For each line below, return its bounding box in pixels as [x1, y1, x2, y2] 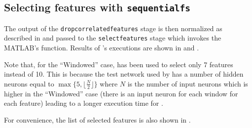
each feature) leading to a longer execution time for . [4, 98, 163, 108]
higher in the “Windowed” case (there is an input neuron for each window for [4, 88, 238, 98]
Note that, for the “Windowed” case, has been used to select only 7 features [4, 59, 233, 69]
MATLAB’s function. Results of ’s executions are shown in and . [4, 43, 199, 53]
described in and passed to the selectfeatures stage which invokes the [4, 33, 221, 43]
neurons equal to [4, 78, 54, 88]
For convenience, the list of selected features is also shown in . [4, 114, 191, 125]
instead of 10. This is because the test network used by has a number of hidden [4, 69, 244, 79]
